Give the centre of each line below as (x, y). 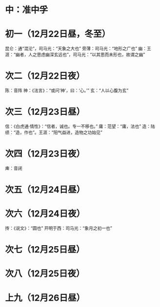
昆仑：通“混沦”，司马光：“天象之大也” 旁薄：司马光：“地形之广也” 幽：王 (78, 49)
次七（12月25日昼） (45, 250)
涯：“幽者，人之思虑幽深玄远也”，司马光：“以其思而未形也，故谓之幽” (75, 54)
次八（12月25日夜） (45, 274)
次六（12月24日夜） (45, 214)
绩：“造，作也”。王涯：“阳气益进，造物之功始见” (54, 132)
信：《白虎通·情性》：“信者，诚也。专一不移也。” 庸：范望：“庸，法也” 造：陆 (80, 126)
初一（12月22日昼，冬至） (58, 34)
